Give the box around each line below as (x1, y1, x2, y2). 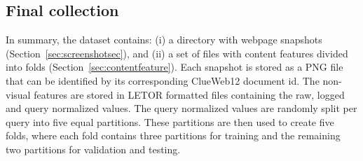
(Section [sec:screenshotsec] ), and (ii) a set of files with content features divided (6, 45, 348, 60)
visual (6, 87, 31, 101)
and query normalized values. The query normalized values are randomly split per (6, 101, 357, 115)
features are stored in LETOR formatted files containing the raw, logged (34, 87, 345, 101)
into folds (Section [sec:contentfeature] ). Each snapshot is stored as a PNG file (6, 59, 343, 74)
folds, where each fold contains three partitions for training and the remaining (6, 128, 341, 143)
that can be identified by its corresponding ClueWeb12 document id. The (6, 73, 320, 87)
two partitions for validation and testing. (6, 141, 181, 156)
